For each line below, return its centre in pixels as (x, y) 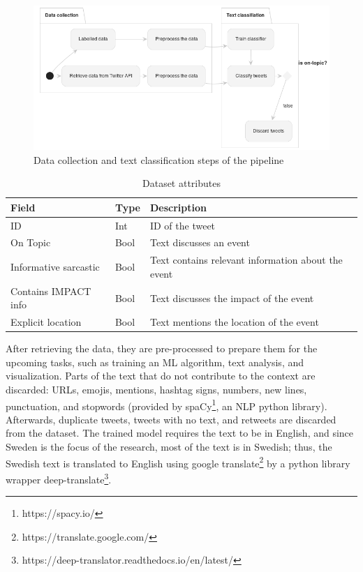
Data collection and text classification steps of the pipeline (159, 159)
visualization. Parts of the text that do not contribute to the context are (161, 376)
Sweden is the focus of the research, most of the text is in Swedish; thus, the (169, 447)
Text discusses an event (200, 242)
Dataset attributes (181, 183)
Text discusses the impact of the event (232, 298)
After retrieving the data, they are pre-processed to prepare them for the (162, 348)
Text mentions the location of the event (234, 322)
